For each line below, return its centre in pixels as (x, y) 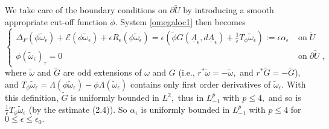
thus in (191, 97)
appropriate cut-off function (56, 21)
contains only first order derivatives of (201, 84)
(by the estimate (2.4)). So (78, 109)
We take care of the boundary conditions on (86, 10)
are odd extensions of (102, 72)
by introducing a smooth (228, 10)
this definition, (32, 97)
